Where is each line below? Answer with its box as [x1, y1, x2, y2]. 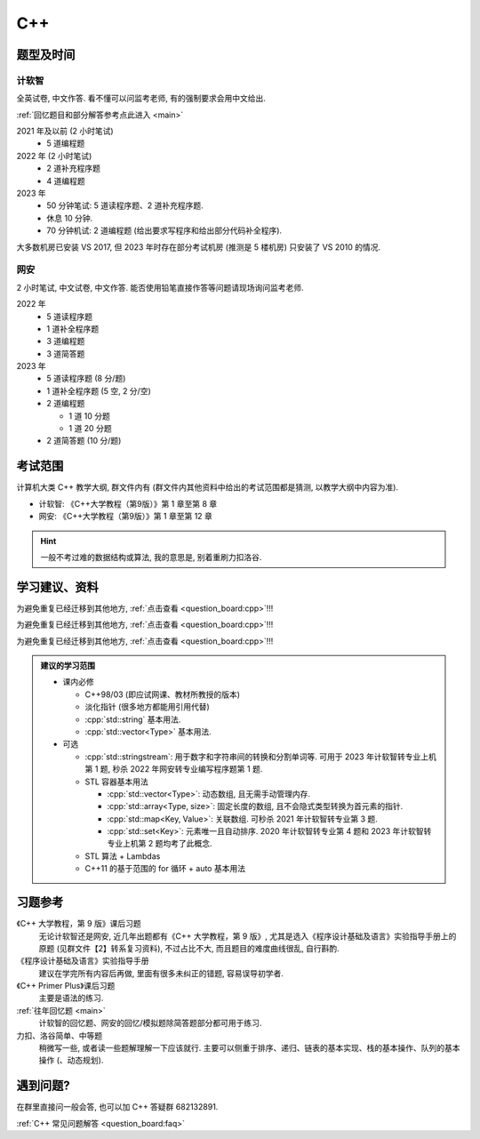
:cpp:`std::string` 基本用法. [84, 714, 181, 725]
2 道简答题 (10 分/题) [46, 436, 122, 446]
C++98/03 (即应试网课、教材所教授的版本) [84, 689, 240, 700]
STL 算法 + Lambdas [84, 850, 161, 862]
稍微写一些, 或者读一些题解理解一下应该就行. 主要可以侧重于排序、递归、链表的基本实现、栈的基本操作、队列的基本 [38, 1043, 460, 1054]
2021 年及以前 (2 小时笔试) [16, 125, 115, 137]
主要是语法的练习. [38, 992, 104, 1004]
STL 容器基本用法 [84, 776, 148, 787]
